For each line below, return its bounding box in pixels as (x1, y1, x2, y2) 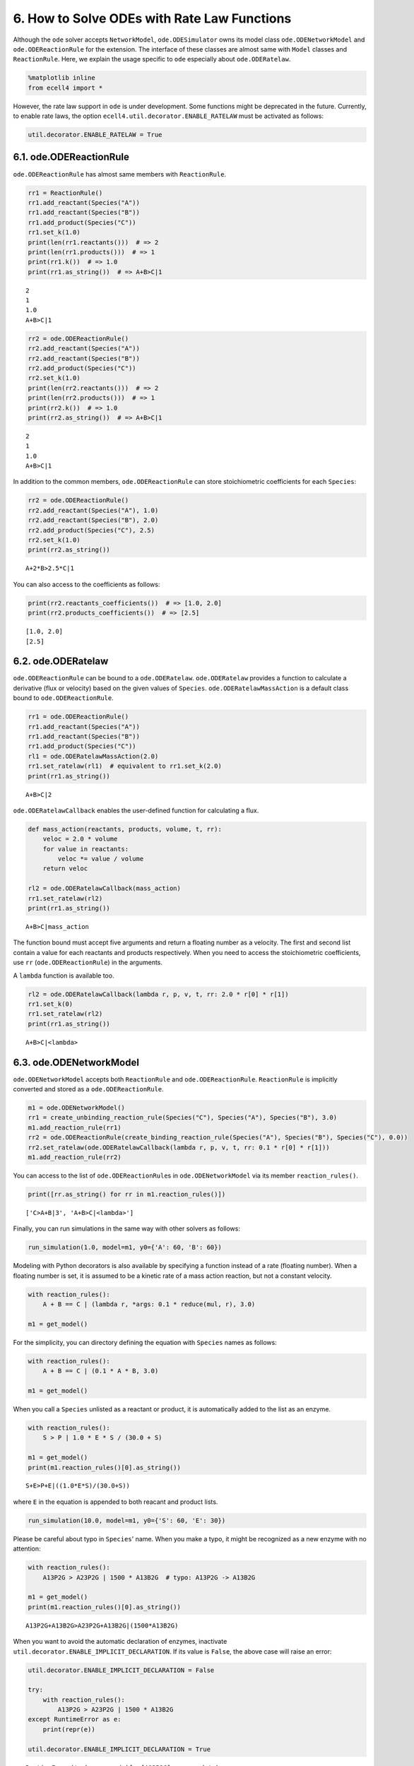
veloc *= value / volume (57, 855, 144, 863)
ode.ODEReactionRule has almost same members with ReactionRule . (13, 170, 226, 178)
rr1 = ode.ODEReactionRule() (28, 713, 129, 721)
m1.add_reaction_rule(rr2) (28, 1153, 122, 1161)
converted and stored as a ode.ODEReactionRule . (13, 1085, 164, 1094)
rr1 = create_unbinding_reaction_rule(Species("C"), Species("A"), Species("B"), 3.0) (28, 1113, 338, 1122)
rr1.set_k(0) (28, 1000, 73, 1008)
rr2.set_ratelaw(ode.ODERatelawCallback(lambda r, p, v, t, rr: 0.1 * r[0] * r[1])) (28, 1143, 330, 1151)
